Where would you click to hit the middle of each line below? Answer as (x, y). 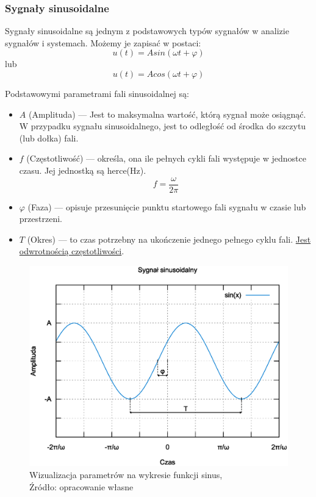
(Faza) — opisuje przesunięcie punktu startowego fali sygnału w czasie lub (167, 206)
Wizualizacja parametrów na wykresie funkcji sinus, (126, 474)
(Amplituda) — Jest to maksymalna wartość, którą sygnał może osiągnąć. (167, 114)
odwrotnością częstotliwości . (72, 251)
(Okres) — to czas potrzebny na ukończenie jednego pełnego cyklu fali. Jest (169, 239)
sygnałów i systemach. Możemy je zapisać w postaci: (103, 42)
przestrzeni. (41, 219)
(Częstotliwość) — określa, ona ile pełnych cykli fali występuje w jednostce (166, 158)
